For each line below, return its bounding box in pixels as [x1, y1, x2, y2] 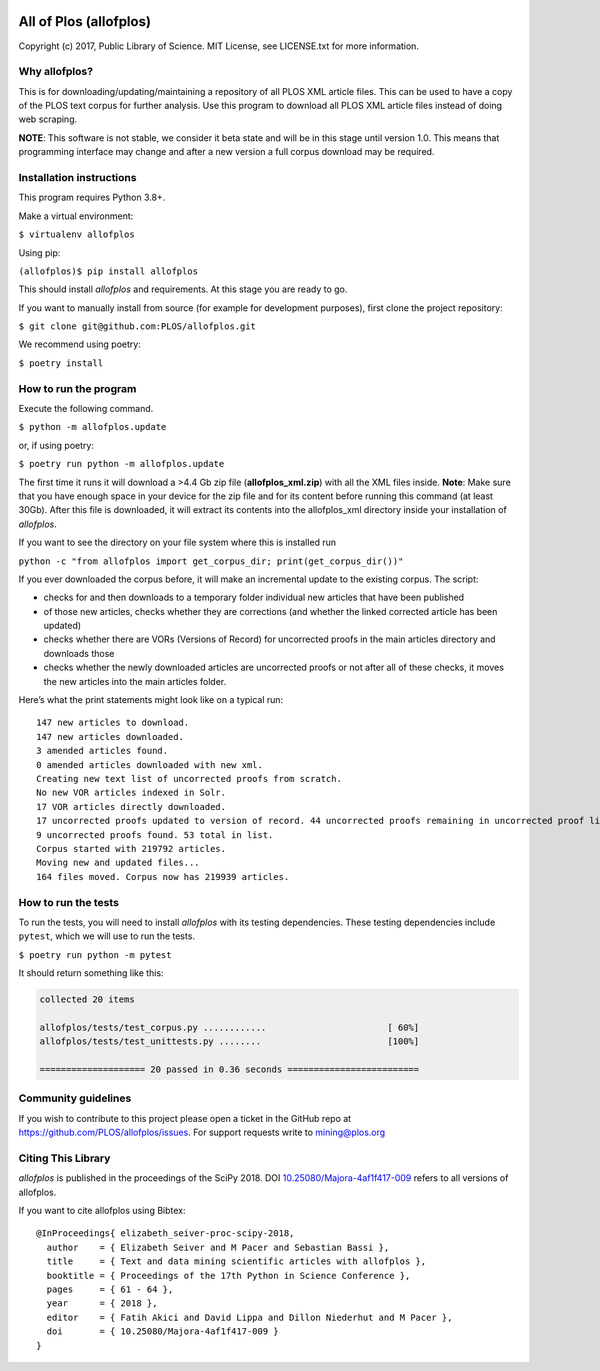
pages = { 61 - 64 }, [46, 1283, 174, 1295]
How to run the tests [18, 895, 120, 909]
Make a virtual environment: [18, 210, 134, 222]
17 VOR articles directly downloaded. [36, 801, 227, 812]
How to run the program [18, 381, 137, 395]
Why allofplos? [18, 65, 94, 79]
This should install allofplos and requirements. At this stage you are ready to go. [18, 283, 348, 295]
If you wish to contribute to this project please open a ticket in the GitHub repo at [18, 1112, 352, 1124]
